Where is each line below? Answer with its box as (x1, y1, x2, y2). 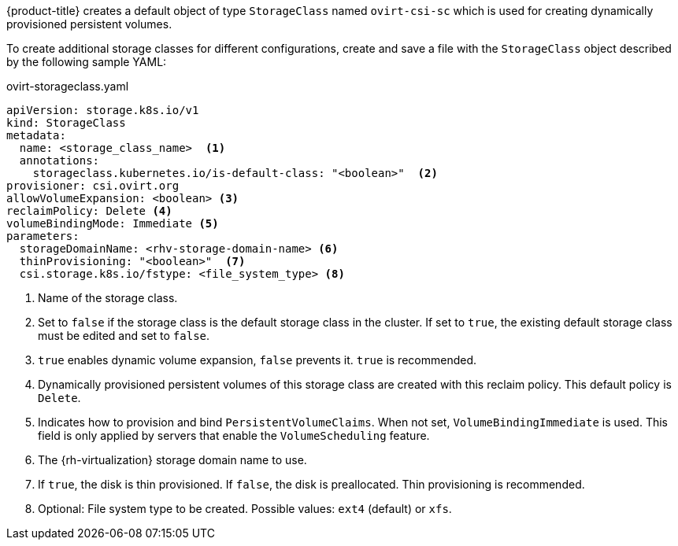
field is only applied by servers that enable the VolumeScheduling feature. (38, 429, 430, 442)
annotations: (19, 154, 100, 167)
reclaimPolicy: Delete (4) (6, 205, 172, 217)
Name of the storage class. (38, 291, 178, 304)
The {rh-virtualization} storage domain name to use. (38, 453, 307, 467)
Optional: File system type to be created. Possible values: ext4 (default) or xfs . (38, 502, 452, 515)
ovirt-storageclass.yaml (6, 79, 129, 93)
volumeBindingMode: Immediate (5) (6, 217, 219, 230)
